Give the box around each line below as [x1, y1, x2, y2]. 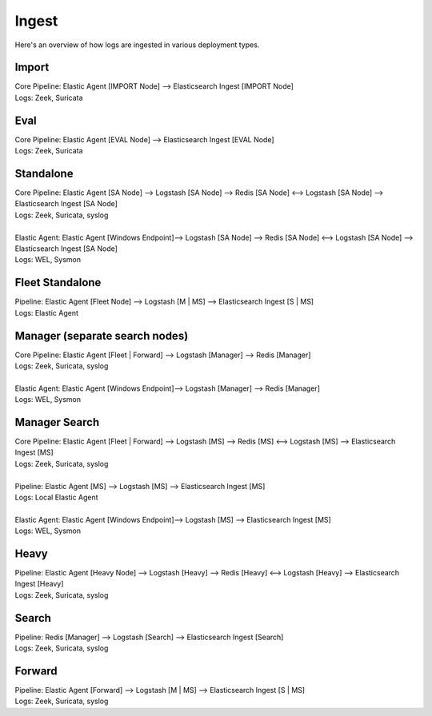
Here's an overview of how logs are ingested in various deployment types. [14, 40, 260, 50]
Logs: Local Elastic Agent [14, 492, 99, 503]
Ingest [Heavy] [14, 579, 64, 589]
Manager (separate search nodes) [14, 328, 189, 343]
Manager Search [14, 416, 100, 429]
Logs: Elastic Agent [14, 308, 79, 317]
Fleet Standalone [14, 276, 102, 289]
